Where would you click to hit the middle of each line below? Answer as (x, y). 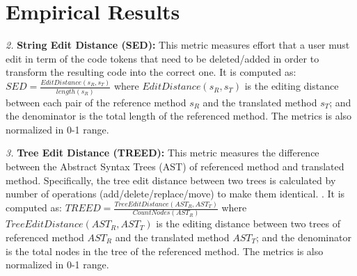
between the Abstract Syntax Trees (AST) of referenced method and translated (175, 166)
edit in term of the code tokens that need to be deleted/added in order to (162, 58)
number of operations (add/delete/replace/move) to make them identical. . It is (175, 194)
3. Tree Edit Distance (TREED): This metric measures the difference (162, 153)
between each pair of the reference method (96, 102)
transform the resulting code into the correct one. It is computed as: (151, 72)
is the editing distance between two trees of (248, 224)
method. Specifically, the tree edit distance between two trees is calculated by (171, 180)
